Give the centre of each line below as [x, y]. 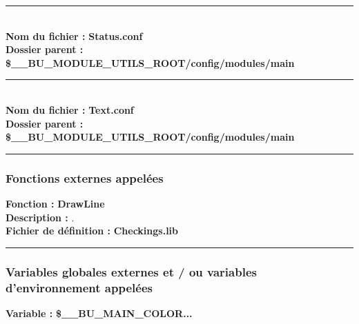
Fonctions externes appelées [85, 178]
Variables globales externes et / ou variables [131, 271]
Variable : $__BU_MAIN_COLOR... [99, 313]
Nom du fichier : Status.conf [74, 36]
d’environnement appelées [79, 287]
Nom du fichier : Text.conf [70, 109]
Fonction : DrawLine [55, 203]
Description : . [40, 217]
